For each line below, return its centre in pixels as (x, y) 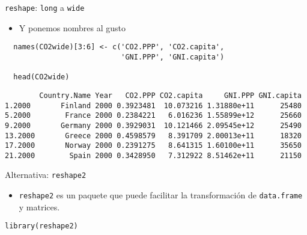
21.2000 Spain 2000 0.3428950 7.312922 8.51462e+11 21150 (153, 155)
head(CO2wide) (41, 77)
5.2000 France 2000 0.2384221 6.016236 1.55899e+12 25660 (153, 116)
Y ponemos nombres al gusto (72, 27)
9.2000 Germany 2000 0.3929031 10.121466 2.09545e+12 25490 (153, 125)
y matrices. (39, 206)
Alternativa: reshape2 (46, 175)
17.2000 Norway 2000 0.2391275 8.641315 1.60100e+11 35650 (153, 146)
